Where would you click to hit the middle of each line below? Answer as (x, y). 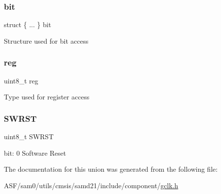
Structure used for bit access (46, 40)
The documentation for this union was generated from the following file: (111, 169)
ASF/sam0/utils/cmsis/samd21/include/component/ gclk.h (91, 185)
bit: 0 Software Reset (35, 153)
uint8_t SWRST (29, 137)
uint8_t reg (21, 80)
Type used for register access (47, 97)
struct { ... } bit (28, 24)
